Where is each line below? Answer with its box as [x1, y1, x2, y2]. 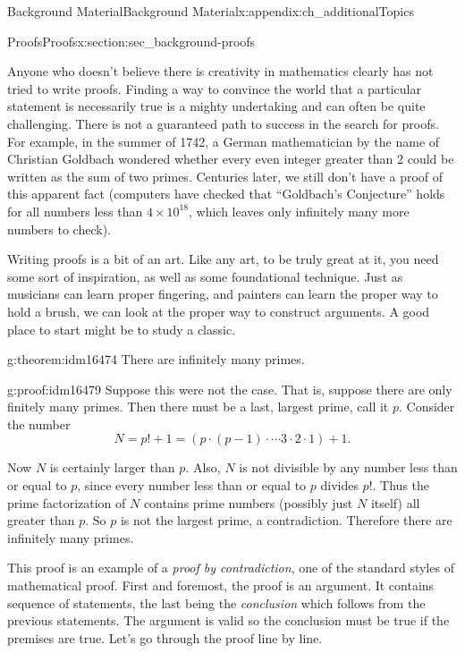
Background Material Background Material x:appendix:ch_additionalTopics [7, 2, 414, 20]
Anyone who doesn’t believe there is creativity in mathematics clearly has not [7, 62, 434, 81]
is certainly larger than [49, 458, 175, 477]
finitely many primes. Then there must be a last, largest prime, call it [7, 397, 389, 416]
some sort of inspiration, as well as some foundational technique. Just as [7, 267, 403, 285]
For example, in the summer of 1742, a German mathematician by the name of [7, 131, 440, 150]
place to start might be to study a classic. [7, 319, 236, 338]
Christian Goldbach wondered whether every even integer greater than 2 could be [7, 149, 454, 168]
